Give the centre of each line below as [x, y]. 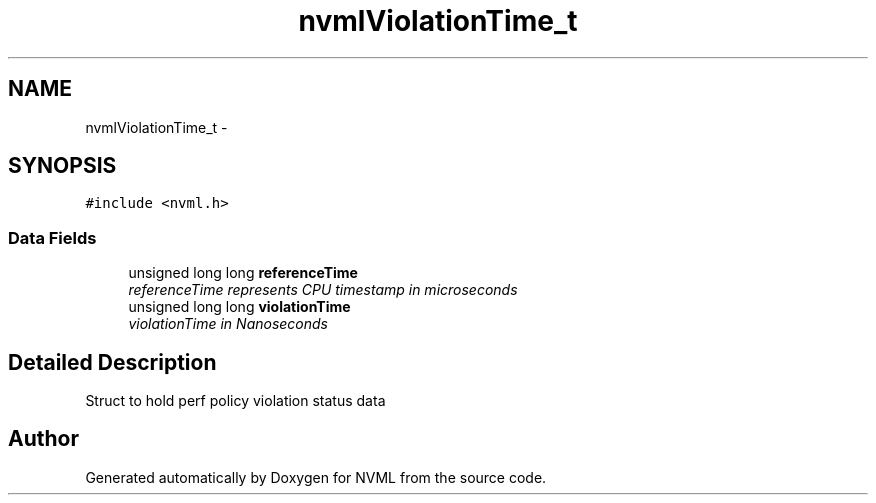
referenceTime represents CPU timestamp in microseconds [323, 290]
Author [43, 439]
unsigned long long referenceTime [243, 273]
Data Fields [52, 237]
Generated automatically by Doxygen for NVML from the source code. [316, 477]
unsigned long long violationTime [239, 307]
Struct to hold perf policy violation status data [235, 401]
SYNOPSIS [62, 166]
